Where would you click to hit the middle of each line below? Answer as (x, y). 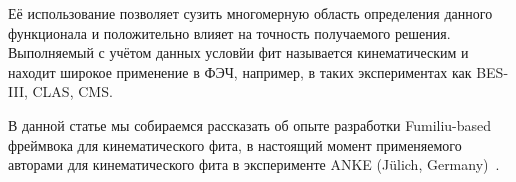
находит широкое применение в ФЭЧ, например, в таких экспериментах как (240, 71)
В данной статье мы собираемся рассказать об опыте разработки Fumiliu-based (250, 124)
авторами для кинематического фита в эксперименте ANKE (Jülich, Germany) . (254, 164)
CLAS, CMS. (72, 91)
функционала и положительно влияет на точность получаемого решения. (229, 32)
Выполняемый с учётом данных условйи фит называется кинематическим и (238, 52)
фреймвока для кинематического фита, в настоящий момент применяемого (235, 144)
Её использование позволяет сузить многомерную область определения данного (250, 13)
